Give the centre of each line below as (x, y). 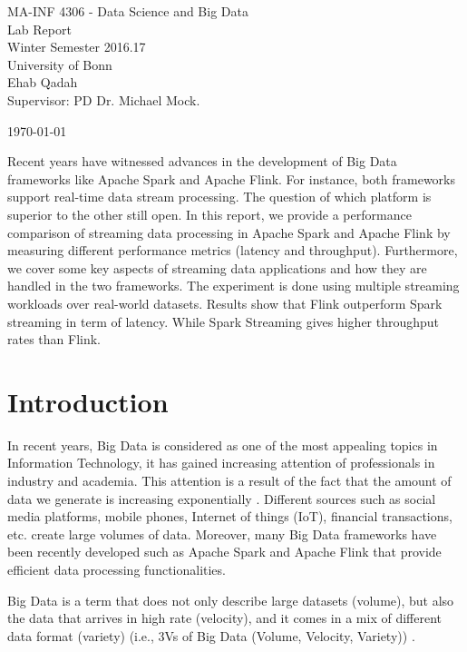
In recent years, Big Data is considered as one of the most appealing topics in (223, 445)
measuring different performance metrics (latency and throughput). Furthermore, (233, 250)
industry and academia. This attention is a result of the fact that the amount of (229, 480)
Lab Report (39, 29)
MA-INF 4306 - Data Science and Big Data (128, 11)
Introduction (88, 401)
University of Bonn (60, 64)
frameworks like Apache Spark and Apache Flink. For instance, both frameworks (231, 178)
